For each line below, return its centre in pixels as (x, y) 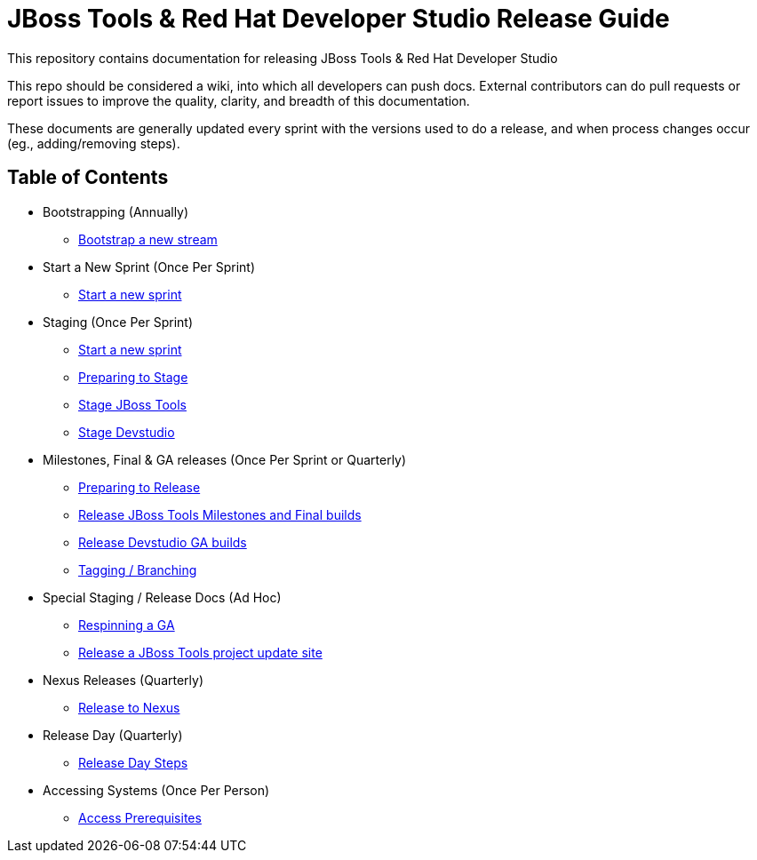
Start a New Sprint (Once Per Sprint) (149, 267)
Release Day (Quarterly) (113, 735)
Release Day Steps (133, 762)
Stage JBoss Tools (132, 404)
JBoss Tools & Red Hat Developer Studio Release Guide (339, 19)
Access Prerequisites (140, 817)
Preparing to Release (139, 487)
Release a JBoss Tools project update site (200, 652)
